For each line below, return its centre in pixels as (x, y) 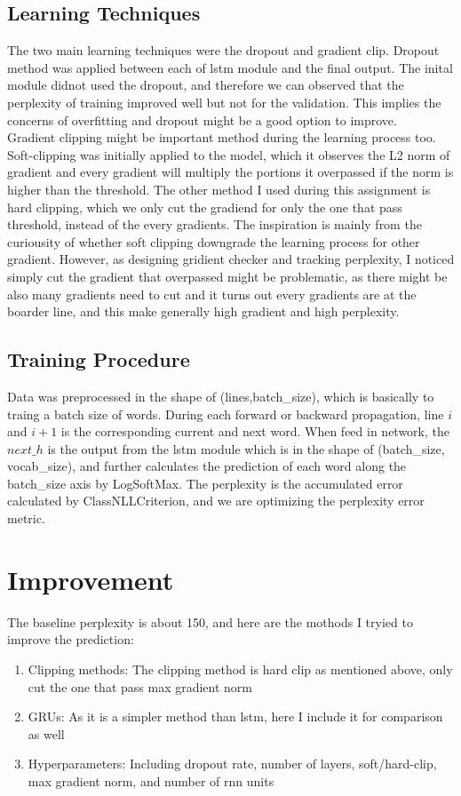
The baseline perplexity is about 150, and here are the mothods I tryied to (210, 621)
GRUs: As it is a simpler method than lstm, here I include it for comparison (235, 716)
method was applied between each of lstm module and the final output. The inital (230, 67)
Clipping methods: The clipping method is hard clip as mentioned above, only (240, 669)
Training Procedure (99, 359)
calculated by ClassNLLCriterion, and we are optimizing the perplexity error (216, 501)
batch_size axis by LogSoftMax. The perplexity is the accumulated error (205, 483)
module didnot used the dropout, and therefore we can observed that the (206, 85)
